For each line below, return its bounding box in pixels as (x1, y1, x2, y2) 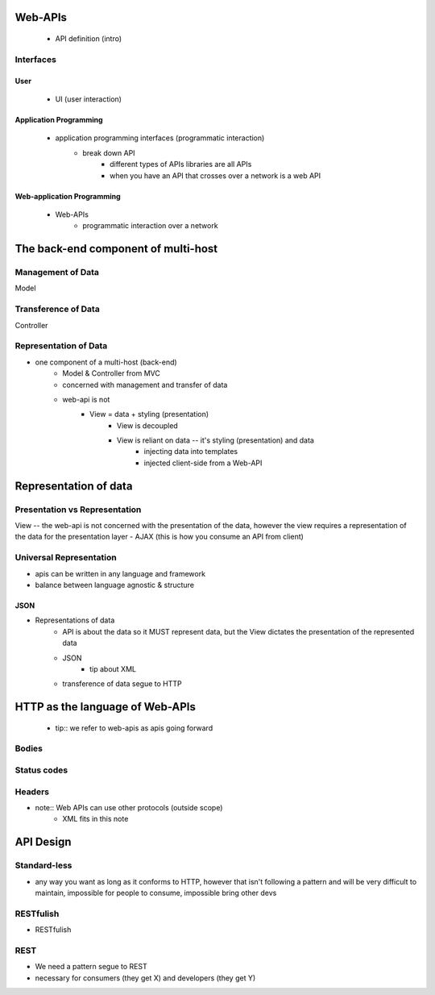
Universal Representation (14, 552, 117, 564)
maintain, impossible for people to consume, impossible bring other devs (35, 888, 277, 897)
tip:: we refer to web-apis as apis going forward (55, 722, 213, 733)
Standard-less (14, 860, 72, 871)
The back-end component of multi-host (14, 242, 218, 256)
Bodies (14, 743, 43, 754)
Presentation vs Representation (14, 504, 142, 515)
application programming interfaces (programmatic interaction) (55, 133, 265, 143)
